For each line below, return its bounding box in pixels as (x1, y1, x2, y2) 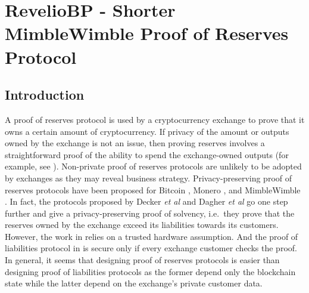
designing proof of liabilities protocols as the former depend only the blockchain (5, 265, 296, 277)
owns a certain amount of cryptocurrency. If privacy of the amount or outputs (5, 125, 289, 137)
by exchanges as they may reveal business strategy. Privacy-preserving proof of (5, 171, 292, 184)
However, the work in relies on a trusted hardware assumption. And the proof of (5, 230, 298, 242)
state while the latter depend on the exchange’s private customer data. (5, 277, 263, 289)
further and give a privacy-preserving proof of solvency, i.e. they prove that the (5, 206, 295, 219)
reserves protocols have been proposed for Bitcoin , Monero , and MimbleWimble (5, 183, 301, 196)
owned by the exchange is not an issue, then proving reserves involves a (5, 137, 265, 149)
